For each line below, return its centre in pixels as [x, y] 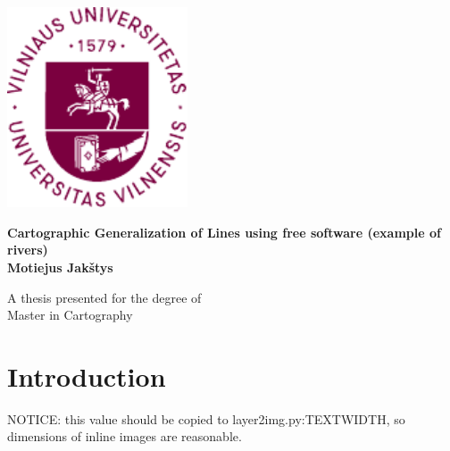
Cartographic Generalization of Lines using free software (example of [224, 232]
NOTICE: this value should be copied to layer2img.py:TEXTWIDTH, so [206, 418]
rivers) [28, 250]
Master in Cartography [70, 315]
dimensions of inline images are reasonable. [125, 436]
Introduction [87, 376]
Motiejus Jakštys [60, 267]
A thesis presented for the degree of [104, 297]
